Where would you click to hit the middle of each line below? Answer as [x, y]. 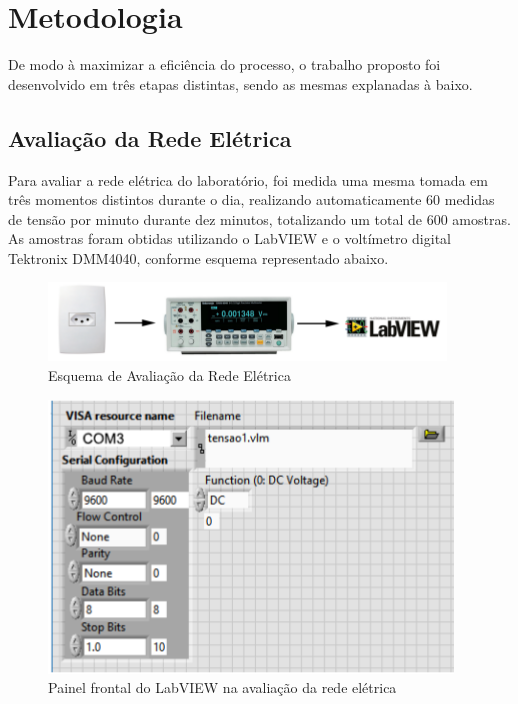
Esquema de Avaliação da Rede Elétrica [169, 375]
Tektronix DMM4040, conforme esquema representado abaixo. [198, 257]
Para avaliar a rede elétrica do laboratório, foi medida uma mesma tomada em [248, 179]
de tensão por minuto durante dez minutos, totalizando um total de [215, 218]
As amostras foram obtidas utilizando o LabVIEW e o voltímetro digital [229, 238]
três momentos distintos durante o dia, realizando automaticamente [215, 199]
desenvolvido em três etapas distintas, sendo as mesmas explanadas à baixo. [240, 83]
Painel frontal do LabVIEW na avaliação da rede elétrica [222, 687]
